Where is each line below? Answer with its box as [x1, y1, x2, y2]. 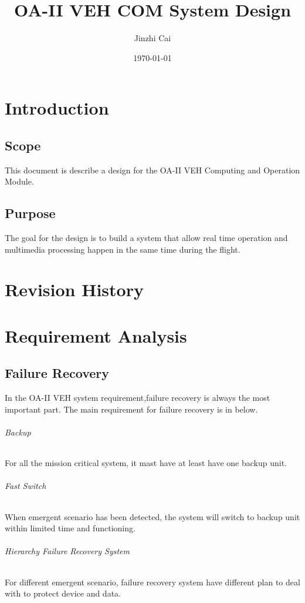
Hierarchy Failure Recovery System [5, 545, 130, 557]
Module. [5, 175, 34, 187]
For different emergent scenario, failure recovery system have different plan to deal [5, 575, 300, 588]
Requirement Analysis [5, 323, 187, 347]
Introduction [5, 96, 109, 120]
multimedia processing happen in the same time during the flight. [5, 243, 240, 255]
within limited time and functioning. [5, 522, 135, 534]
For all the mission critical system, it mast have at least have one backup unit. [5, 457, 287, 469]
